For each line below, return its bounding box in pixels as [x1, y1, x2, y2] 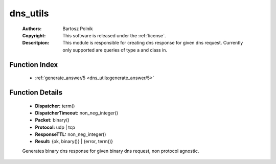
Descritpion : [22, 40, 50, 46]
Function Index [9, 60, 58, 69]
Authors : [22, 26, 42, 32]
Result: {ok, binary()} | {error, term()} [35, 138, 113, 145]
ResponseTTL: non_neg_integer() [35, 131, 106, 137]
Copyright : [22, 32, 46, 38]
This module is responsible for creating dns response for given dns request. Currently [62, 40, 243, 46]
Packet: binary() [35, 117, 70, 123]
